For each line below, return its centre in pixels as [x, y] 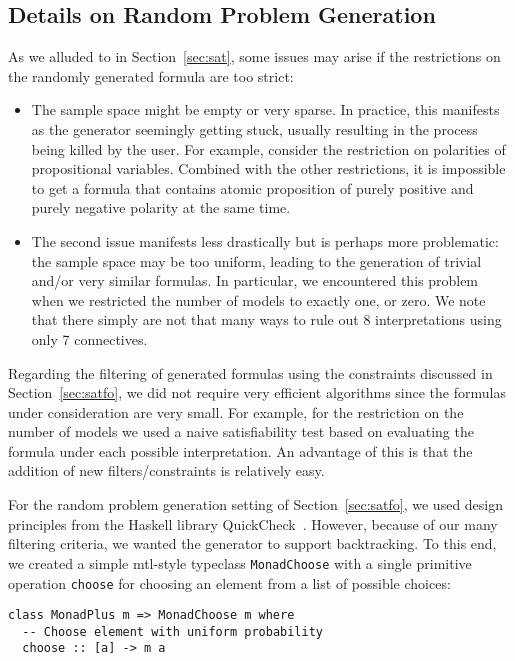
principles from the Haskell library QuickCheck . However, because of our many [253, 523]
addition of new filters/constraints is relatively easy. [166, 470]
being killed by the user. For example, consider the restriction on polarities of [268, 148]
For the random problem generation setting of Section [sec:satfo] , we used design [256, 504]
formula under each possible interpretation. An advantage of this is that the [240, 450]
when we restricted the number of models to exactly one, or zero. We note [258, 299]
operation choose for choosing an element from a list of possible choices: [229, 582]
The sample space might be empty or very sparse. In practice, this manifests [265, 109]
